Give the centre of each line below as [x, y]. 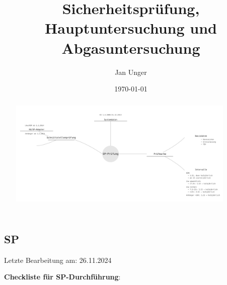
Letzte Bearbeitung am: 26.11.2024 [58, 260]
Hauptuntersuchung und [131, 28]
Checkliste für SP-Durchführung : [62, 277]
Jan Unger [131, 72]
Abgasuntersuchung [131, 47]
